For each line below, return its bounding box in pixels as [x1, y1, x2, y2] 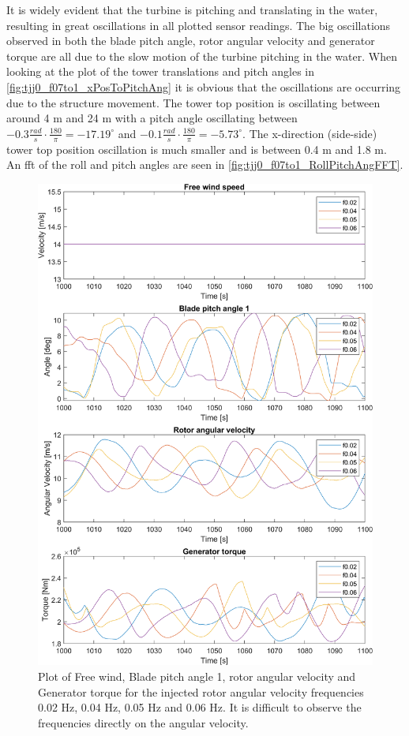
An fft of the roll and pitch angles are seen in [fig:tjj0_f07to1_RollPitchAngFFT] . [6, 156, 403, 173]
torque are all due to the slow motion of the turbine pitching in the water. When [6, 47, 397, 64]
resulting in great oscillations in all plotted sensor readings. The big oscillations [6, 17, 391, 33]
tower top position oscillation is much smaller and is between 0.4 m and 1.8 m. [6, 140, 387, 157]
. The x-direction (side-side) [242, 125, 377, 141]
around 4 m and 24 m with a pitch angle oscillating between [6, 110, 298, 126]
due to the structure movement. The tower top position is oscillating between [6, 94, 381, 110]
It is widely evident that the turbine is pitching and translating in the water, [6, 2, 378, 17]
